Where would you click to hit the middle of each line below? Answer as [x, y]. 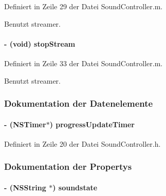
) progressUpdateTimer [92, 124]
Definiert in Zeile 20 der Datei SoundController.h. [82, 143]
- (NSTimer [25, 124]
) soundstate [75, 187]
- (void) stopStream [40, 43]
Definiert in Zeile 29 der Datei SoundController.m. [84, 6]
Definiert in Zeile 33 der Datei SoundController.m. [84, 63]
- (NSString [25, 187]
